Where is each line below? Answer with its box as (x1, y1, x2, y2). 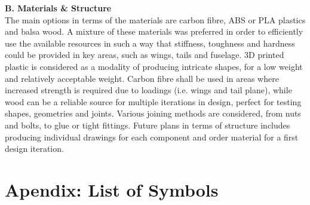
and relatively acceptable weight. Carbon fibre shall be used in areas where (5, 72, 279, 84)
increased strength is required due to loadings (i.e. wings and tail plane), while (5, 84, 292, 96)
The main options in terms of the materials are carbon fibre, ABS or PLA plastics (5, 13, 306, 26)
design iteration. (5, 142, 64, 155)
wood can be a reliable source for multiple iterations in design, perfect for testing (5, 95, 302, 108)
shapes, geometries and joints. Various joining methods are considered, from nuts (5, 107, 301, 120)
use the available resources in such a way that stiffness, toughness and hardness (5, 36, 295, 49)
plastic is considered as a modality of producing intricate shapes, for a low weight (5, 60, 303, 72)
